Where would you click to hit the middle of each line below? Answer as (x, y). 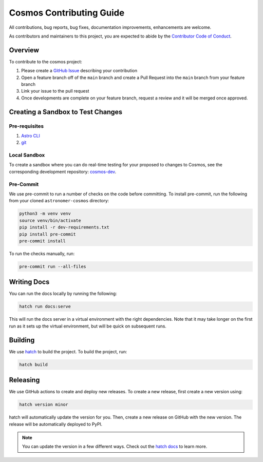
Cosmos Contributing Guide (67, 13)
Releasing (24, 380)
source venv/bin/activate (50, 220)
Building (22, 340)
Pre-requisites (26, 126)
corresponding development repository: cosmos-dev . (63, 172)
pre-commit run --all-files (53, 266)
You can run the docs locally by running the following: (63, 294)
